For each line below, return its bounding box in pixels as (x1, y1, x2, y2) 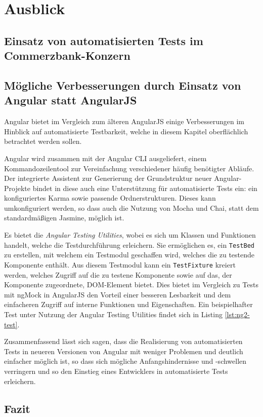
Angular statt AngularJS (4, 92, 137, 108)
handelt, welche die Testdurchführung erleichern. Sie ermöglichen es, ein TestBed (4, 239, 254, 250)
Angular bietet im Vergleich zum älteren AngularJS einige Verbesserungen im (4, 116, 245, 127)
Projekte (4, 182, 30, 193)
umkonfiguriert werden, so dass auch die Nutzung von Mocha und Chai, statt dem (4, 202, 259, 213)
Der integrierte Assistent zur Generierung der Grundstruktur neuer (4, 173, 212, 183)
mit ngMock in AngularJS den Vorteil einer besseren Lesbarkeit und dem (4, 289, 231, 299)
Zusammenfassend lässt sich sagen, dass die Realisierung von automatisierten (4, 336, 243, 347)
